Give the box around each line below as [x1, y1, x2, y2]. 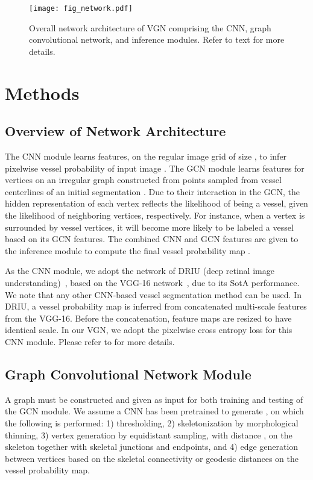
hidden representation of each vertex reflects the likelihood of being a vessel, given [5, 197, 308, 210]
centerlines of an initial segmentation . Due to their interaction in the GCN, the [5, 185, 300, 198]
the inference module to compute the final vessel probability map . [5, 244, 251, 257]
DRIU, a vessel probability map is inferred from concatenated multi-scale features [5, 300, 307, 313]
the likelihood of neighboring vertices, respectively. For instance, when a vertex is [5, 208, 305, 221]
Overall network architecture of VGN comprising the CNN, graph [29, 21, 271, 34]
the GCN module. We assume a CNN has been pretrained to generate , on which [5, 405, 304, 417]
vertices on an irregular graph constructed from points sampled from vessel [5, 173, 282, 186]
